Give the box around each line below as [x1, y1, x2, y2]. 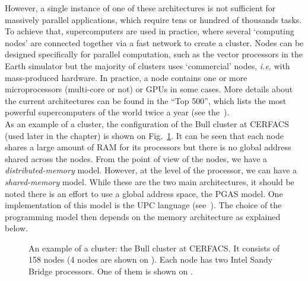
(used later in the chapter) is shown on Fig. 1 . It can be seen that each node [5, 129, 284, 141]
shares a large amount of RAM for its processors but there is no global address [5, 141, 291, 153]
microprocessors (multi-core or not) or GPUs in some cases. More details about [5, 83, 293, 95]
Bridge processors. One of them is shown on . [28, 265, 193, 277]
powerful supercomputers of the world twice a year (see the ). [5, 106, 230, 118]
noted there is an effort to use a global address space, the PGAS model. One [5, 187, 283, 199]
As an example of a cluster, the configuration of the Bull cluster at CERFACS [5, 117, 289, 130]
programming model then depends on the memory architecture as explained [5, 210, 281, 222]
